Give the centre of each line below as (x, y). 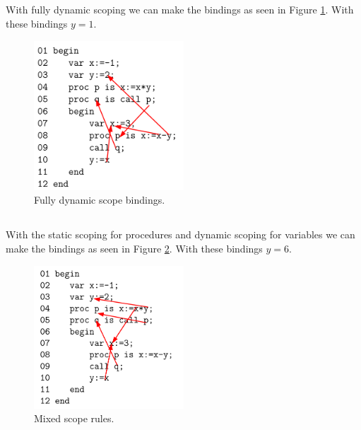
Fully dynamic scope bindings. (100, 200)
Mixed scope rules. (74, 418)
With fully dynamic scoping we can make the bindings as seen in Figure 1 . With (180, 10)
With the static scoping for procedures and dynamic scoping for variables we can (180, 234)
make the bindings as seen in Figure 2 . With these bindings (134, 248)
